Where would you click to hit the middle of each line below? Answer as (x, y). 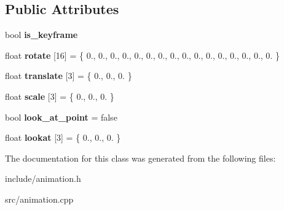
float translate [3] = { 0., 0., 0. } (69, 76)
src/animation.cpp (39, 199)
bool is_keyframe (41, 35)
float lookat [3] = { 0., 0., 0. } (63, 137)
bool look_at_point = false (61, 117)
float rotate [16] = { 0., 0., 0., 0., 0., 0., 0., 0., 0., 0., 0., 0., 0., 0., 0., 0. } (142, 55)
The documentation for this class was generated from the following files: (140, 158)
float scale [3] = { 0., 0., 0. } (60, 96)
